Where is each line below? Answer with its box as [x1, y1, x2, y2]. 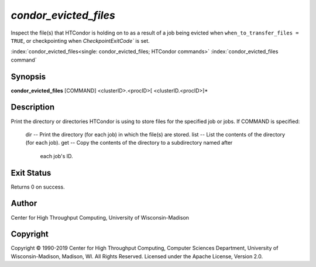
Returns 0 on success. [11, 183, 65, 190]
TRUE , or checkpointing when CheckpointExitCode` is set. [11, 37, 150, 44]
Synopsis [11, 71, 46, 81]
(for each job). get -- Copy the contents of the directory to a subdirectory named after [25, 139, 233, 146]
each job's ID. [40, 152, 73, 159]
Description [11, 102, 55, 112]
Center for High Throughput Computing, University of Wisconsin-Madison [11, 214, 190, 221]
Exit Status [11, 167, 51, 178]
